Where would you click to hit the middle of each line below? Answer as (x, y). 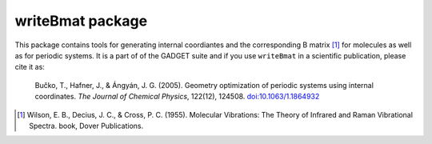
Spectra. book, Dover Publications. (86, 126)
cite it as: (30, 67)
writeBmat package (81, 21)
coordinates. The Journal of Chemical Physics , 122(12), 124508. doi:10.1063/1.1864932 (177, 97)
